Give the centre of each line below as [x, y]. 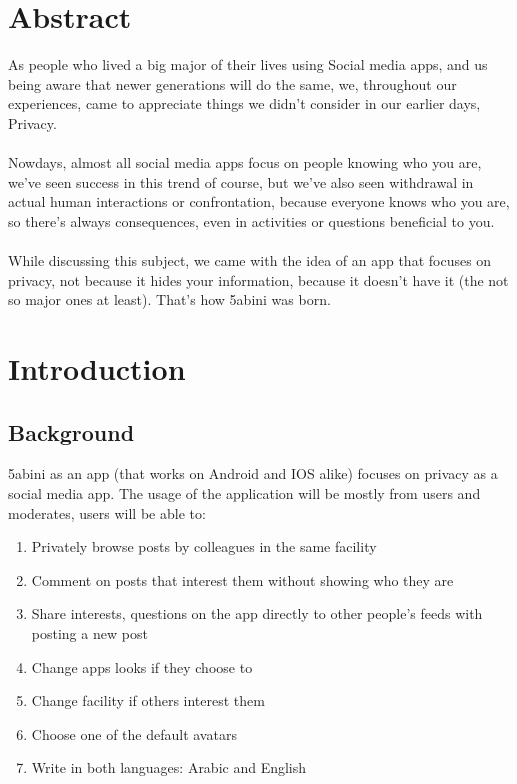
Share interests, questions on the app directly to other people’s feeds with [257, 613]
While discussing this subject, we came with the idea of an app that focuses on [250, 260]
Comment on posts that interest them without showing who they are [242, 579]
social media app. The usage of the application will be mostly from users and [244, 493]
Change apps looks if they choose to [142, 666]
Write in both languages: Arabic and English [169, 767]
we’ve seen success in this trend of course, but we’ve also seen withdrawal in [241, 181]
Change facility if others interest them [148, 700]
